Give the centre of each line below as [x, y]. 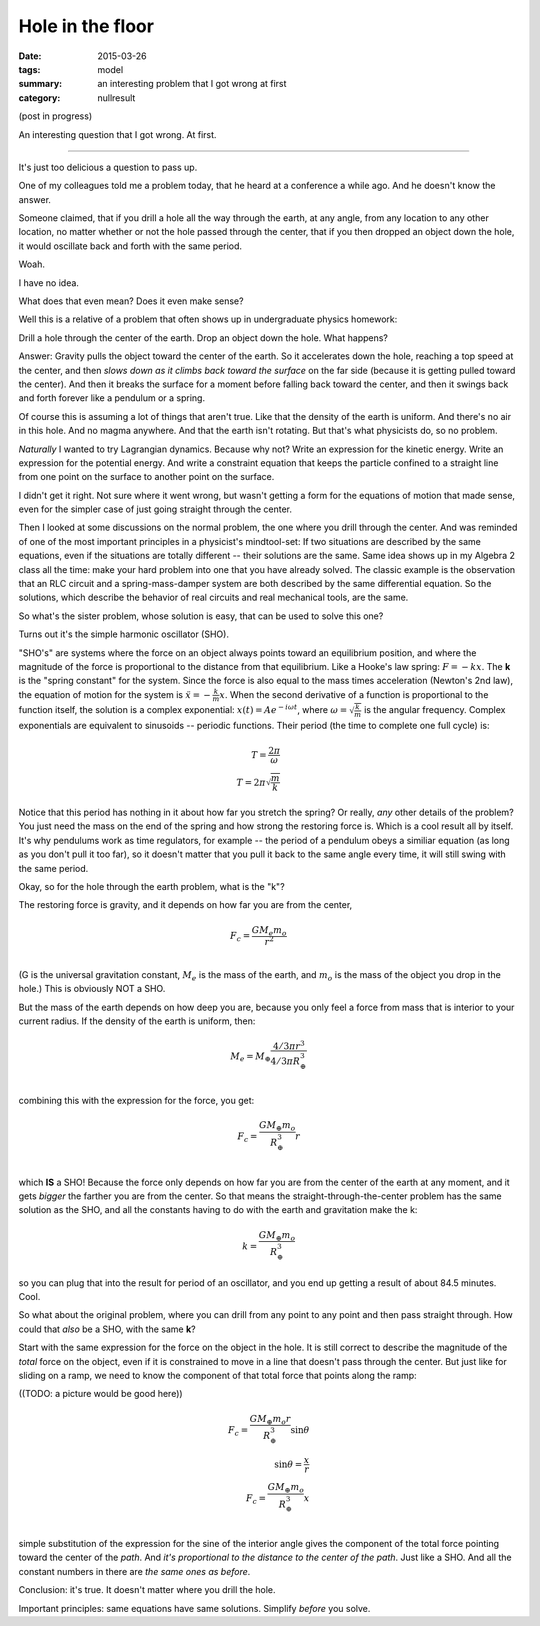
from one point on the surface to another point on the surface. [146, 477]
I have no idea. [49, 282]
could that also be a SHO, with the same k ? [107, 1329]
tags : [29, 69]
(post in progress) [55, 116]
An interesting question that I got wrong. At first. [117, 134]
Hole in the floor [86, 26]
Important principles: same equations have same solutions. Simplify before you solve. [194, 1608]
